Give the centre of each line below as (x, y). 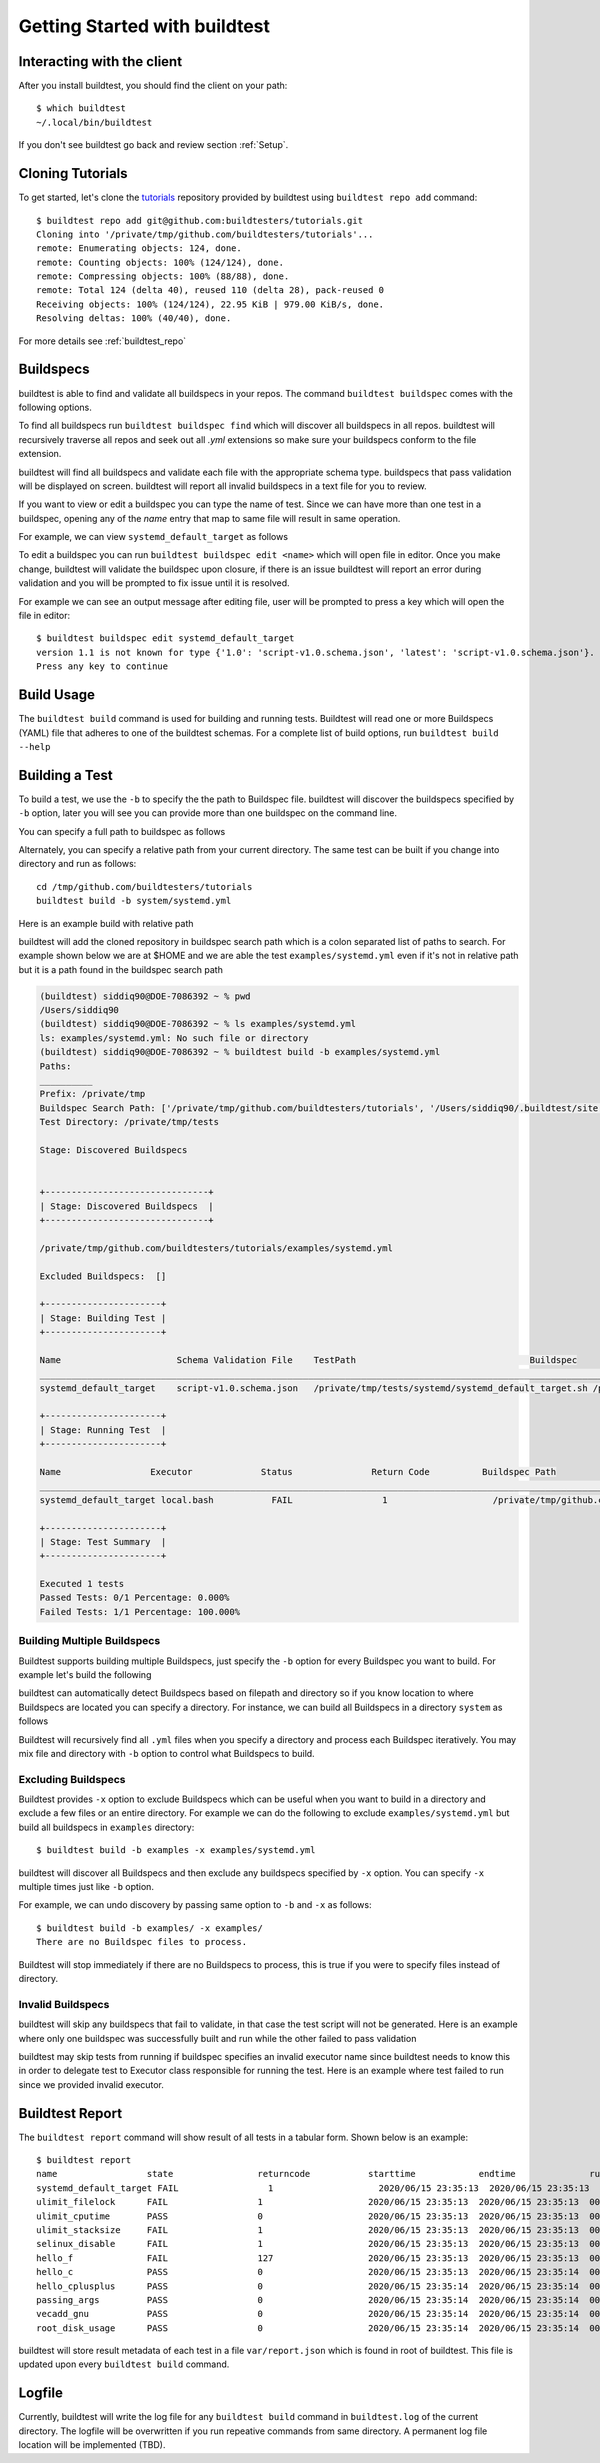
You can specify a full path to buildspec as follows (122, 831)
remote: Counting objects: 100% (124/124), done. (160, 262)
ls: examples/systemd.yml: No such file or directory (174, 1038)
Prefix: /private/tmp (92, 1094)
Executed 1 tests (82, 1584)
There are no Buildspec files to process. (142, 1942)
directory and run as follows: (77, 864)
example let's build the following (85, 1674)
